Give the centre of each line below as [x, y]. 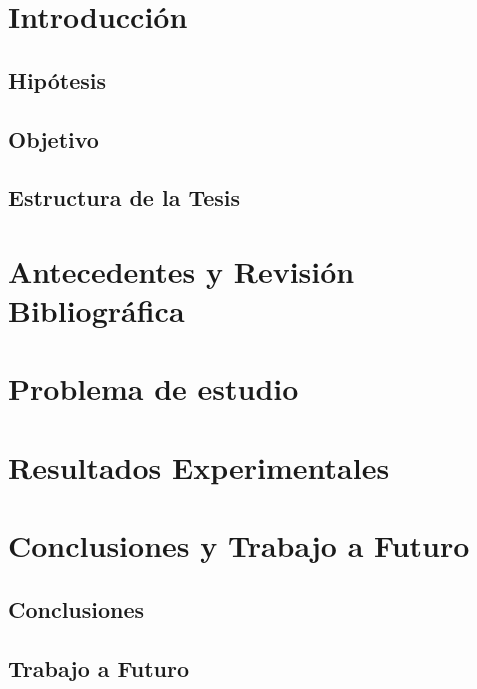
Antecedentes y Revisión [181, 270]
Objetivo [53, 138]
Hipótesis [57, 79]
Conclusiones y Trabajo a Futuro [239, 545]
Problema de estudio [153, 388]
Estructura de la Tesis [124, 197]
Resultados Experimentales [199, 466]
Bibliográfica [96, 310]
